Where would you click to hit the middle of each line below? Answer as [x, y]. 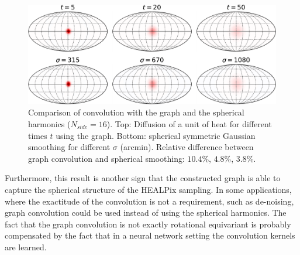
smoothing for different [69, 147]
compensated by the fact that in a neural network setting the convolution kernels [150, 235]
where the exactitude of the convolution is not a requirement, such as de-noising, [149, 201]
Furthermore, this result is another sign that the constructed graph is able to [143, 178]
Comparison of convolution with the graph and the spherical [136, 112]
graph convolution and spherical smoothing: [106, 158]
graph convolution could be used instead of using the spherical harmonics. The [146, 212]
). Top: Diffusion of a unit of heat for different [189, 123]
